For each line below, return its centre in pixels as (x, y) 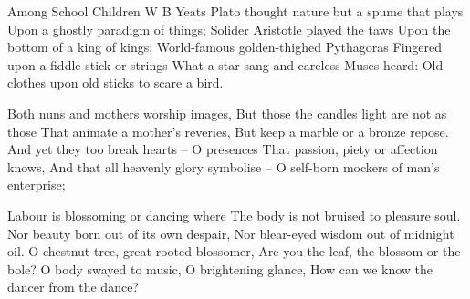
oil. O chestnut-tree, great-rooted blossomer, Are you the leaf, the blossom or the (234, 251)
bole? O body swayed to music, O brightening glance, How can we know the (220, 268)
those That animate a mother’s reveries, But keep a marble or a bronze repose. (228, 131)
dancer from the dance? (73, 287)
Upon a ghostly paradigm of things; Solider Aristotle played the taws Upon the (229, 29)
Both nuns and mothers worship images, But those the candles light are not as (227, 113)
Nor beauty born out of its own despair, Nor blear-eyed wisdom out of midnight (231, 233)
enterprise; (37, 185)
